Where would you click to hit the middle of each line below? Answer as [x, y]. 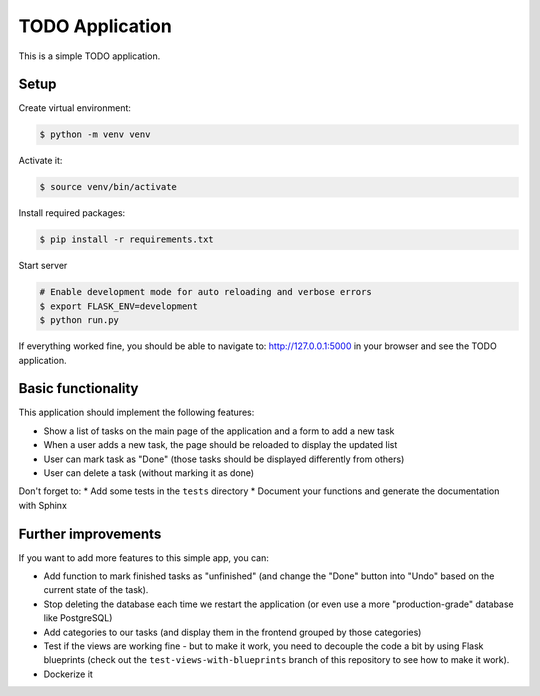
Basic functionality [78, 388]
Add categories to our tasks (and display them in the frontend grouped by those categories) [232, 632]
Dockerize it [68, 674]
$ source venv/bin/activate [108, 187]
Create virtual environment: [75, 108]
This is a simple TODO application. [89, 56]
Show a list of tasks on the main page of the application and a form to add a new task [219, 431]
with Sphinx [42, 505]
